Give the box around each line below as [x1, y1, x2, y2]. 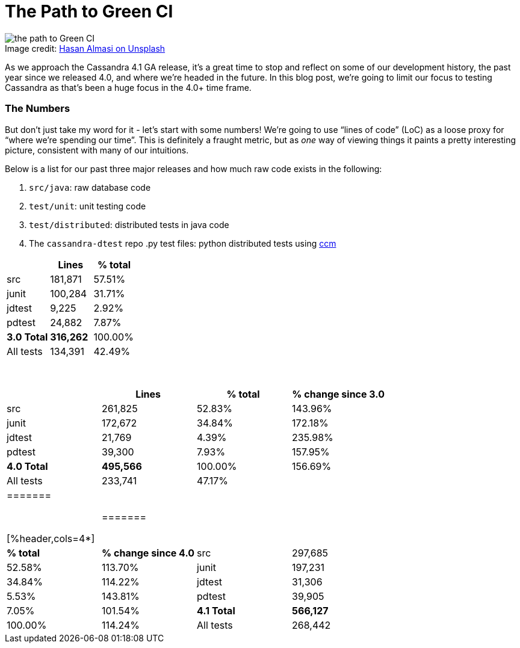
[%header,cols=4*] [7, 532, 95, 545]
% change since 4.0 [102, 546, 195, 559]
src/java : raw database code [29, 182, 151, 193]
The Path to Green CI [5, 1, 173, 22]
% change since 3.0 [292, 387, 385, 400]
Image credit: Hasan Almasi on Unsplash [5, 43, 166, 54]
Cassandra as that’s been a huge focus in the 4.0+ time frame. [5, 82, 252, 93]
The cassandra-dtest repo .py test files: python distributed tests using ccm [29, 238, 336, 248]
